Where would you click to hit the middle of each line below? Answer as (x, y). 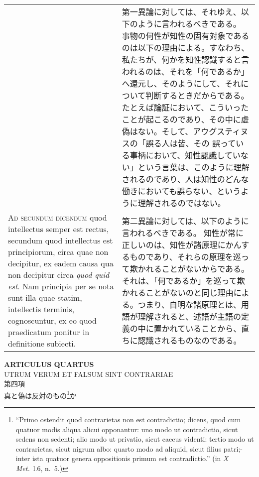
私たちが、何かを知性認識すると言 (186, 60)
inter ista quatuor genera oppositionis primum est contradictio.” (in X (122, 458)
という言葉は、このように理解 (194, 167)
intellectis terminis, (41, 309)
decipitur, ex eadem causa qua (61, 263)
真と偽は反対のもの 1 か (40, 394)
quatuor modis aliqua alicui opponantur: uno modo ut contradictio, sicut (127, 429)
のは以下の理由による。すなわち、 (186, 48)
